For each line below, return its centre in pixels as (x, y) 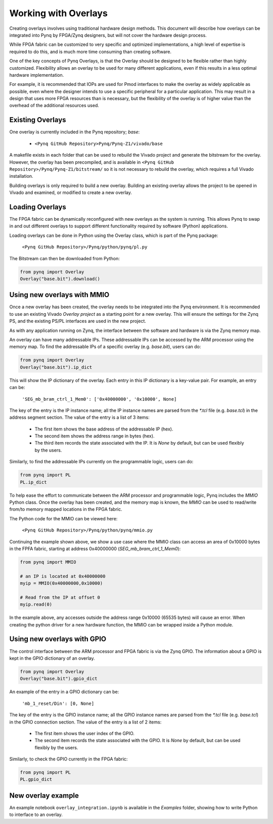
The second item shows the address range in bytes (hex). (95, 436)
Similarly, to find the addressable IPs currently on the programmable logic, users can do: (101, 462)
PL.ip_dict (33, 482)
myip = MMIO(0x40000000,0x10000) (61, 583)
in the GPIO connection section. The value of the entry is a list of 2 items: (85, 722)
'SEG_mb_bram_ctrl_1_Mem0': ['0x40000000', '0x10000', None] (99, 399)
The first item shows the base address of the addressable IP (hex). (104, 429)
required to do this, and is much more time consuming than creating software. (90, 52)
